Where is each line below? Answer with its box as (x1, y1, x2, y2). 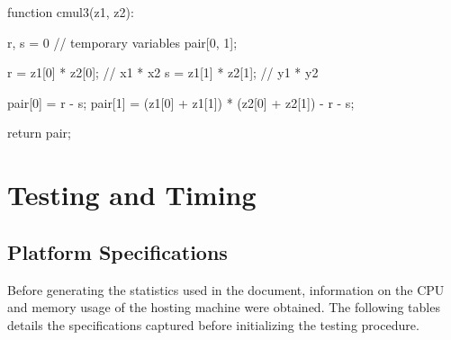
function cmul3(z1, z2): (7, 3, 134, 21)
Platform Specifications (7, 237, 228, 265)
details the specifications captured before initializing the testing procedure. (7, 315, 419, 334)
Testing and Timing (7, 176, 257, 213)
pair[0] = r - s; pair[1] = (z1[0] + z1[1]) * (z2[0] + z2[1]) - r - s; (7, 93, 355, 112)
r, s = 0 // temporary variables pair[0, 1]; (7, 32, 238, 51)
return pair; (7, 123, 71, 142)
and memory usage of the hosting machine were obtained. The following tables (7, 298, 440, 317)
